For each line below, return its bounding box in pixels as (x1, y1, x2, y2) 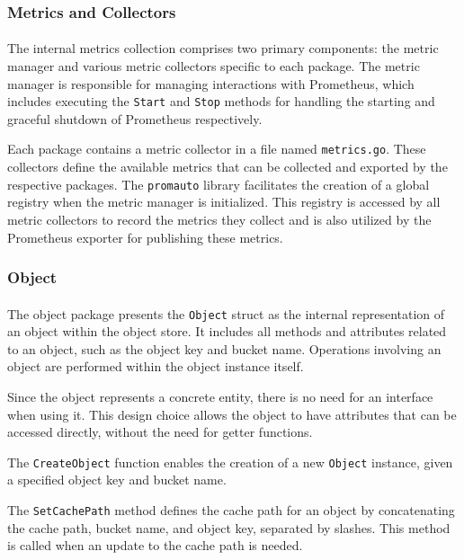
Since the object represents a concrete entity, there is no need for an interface (7, 387, 433, 406)
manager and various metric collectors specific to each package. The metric (7, 57, 420, 76)
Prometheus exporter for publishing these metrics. (7, 227, 283, 246)
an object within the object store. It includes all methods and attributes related (7, 322, 447, 341)
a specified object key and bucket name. (7, 470, 227, 489)
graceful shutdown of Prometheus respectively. (7, 109, 263, 128)
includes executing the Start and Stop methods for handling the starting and (7, 92, 435, 111)
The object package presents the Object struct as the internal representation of (7, 304, 445, 323)
